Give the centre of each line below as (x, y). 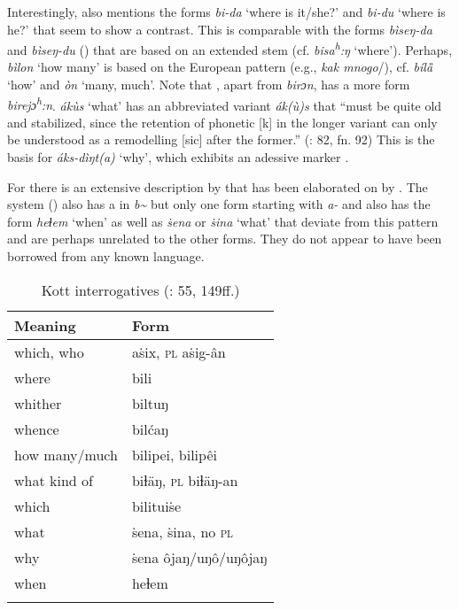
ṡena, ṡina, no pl (182, 531)
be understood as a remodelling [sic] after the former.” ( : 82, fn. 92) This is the (221, 139)
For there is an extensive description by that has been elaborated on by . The (218, 186)
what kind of (54, 480)
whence (37, 429)
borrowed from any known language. (106, 256)
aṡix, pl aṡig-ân (179, 351)
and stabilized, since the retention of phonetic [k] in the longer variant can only (222, 122)
